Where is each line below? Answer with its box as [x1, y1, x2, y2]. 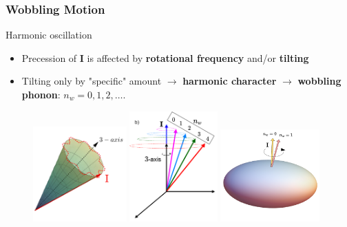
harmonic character [182, 74, 277, 88]
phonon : [21, 87, 61, 101]
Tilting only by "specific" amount [21, 74, 162, 88]
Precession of [21, 50, 77, 65]
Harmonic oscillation [6, 28, 92, 42]
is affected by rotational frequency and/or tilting [87, 50, 309, 65]
